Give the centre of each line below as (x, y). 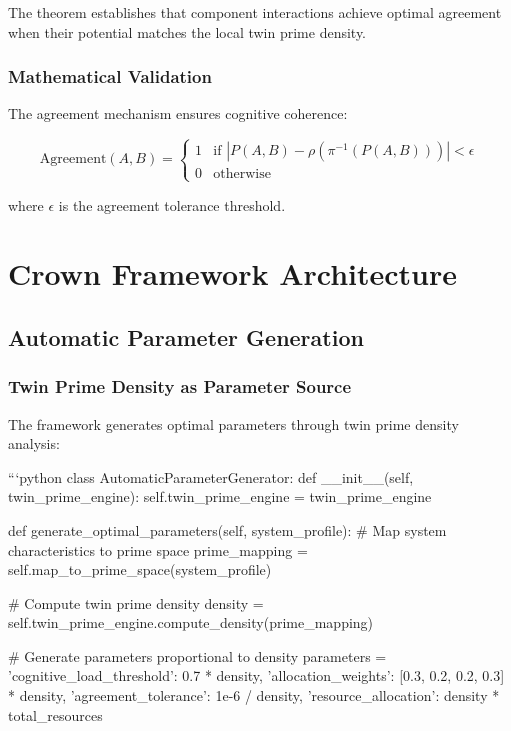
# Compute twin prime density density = (136, 602)
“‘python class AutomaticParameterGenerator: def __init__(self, (211, 476)
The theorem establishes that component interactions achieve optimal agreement (255, 12)
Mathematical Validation (110, 76)
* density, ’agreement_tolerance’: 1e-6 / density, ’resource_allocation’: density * (254, 695)
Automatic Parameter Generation (186, 336)
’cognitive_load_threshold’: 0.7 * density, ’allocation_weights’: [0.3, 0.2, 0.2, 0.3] (256, 675)
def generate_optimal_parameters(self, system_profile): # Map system (227, 529)
